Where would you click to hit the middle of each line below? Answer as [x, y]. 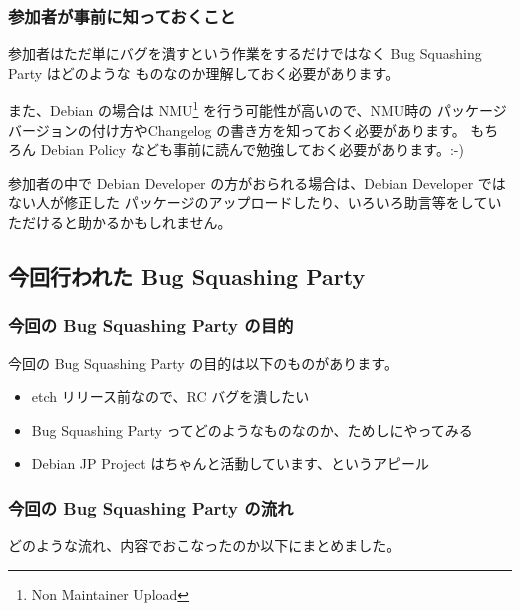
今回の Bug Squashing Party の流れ [151, 507]
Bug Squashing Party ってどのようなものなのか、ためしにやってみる [252, 429]
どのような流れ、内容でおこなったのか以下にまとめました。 [204, 545]
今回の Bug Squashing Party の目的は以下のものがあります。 [203, 362]
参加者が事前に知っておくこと [122, 15]
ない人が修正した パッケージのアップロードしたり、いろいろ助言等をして [248, 202]
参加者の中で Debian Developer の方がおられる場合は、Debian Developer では [257, 182]
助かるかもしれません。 [154, 222]
